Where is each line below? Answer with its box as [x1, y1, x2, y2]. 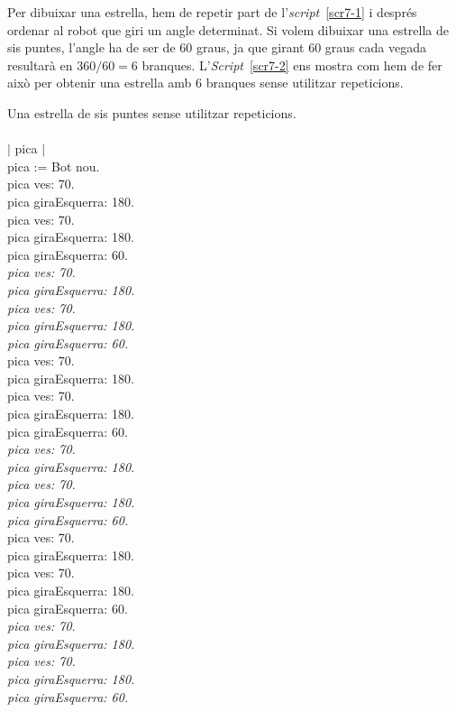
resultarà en [7, 55, 73, 74]
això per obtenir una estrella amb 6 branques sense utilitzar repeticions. [7, 73, 404, 92]
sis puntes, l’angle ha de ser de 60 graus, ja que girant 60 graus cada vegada [7, 38, 426, 57]
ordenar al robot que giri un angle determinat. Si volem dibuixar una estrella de [7, 20, 450, 39]
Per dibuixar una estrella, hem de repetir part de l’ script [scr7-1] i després [7, 3, 417, 21]
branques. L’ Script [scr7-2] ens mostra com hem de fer [141, 55, 442, 74]
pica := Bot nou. [7, 156, 100, 175]
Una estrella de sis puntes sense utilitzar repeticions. [7, 103, 296, 122]
